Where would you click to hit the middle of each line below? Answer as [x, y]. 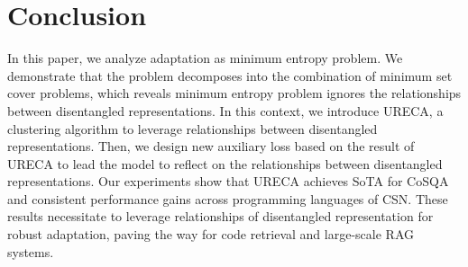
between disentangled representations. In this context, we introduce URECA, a [225, 110]
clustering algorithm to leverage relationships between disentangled [193, 128]
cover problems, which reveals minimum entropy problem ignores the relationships [234, 93]
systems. [31, 251]
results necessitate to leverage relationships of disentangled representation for [220, 216]
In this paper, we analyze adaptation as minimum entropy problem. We [205, 58]
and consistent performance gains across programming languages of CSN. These [228, 198]
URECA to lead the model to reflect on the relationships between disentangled [225, 163]
